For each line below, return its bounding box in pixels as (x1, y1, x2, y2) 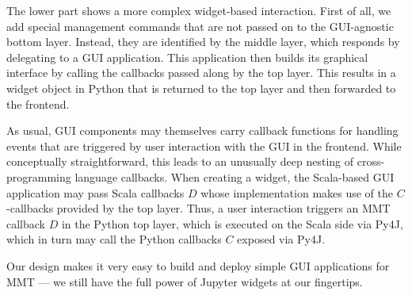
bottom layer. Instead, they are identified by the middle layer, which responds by (6, 33, 400, 50)
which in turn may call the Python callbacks (6, 231, 222, 247)
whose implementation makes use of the (200, 184, 394, 201)
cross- (357, 153, 385, 170)
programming (6, 168, 71, 185)
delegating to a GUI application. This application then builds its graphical (6, 48, 368, 65)
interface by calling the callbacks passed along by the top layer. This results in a (6, 64, 396, 81)
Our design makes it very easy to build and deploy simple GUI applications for (6, 257, 390, 274)
